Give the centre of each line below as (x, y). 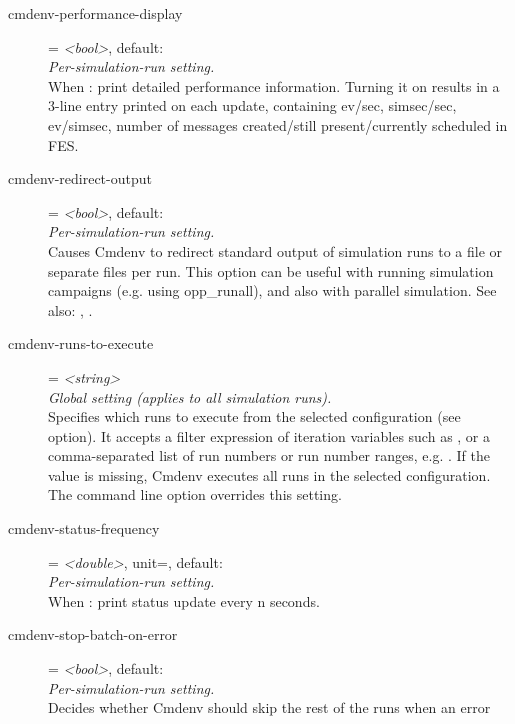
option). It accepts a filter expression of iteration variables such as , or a (269, 435)
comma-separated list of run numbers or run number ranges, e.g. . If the (269, 455)
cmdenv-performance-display (95, 13)
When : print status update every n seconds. (184, 600)
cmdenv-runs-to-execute (81, 343)
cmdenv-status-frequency (84, 528)
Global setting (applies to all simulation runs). (190, 396)
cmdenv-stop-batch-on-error (93, 634)
